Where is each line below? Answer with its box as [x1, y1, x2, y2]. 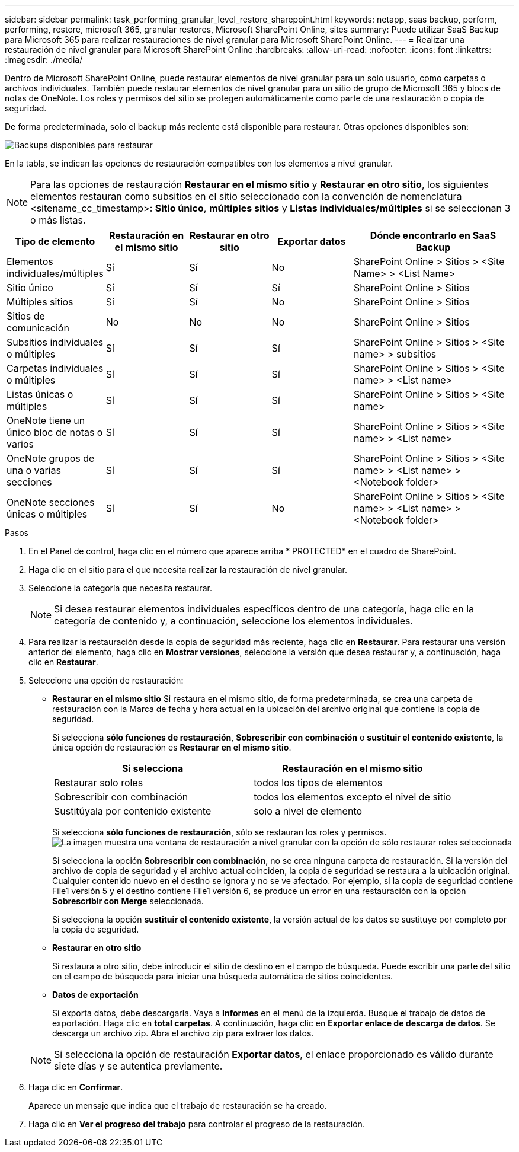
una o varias [7, 464, 61, 476]
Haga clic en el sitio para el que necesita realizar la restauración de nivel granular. [28, 564, 348, 575]
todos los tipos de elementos [254, 777, 383, 789]
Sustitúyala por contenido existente [54, 805, 212, 817]
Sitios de [7, 310, 45, 322]
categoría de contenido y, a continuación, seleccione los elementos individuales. [54, 615, 414, 627]
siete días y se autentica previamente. [54, 1060, 223, 1072]
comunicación [7, 322, 69, 334]
